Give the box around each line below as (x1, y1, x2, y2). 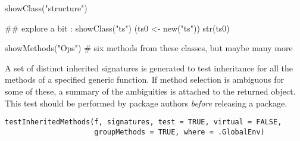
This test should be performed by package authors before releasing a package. (5, 96, 287, 109)
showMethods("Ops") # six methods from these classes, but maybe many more (5, 42, 293, 54)
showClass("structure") (5, 2, 87, 14)
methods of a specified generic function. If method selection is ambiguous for (5, 73, 285, 86)
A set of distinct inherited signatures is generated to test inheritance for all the (5, 61, 293, 74)
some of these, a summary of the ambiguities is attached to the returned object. (5, 84, 296, 97)
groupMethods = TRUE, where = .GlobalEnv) (94, 127, 265, 136)
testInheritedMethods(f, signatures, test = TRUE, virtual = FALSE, (5, 118, 282, 127)
